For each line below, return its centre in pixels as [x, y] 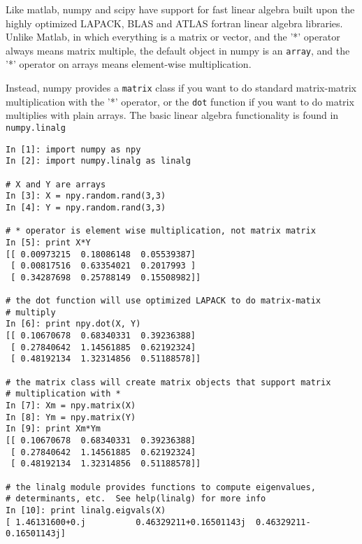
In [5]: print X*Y [48, 242]
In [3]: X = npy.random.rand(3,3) [86, 196]
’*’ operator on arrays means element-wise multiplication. [129, 64]
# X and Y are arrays [56, 184]
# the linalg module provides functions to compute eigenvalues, [161, 487]
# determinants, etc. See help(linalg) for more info [136, 499]
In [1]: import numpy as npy [73, 149]
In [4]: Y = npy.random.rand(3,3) [86, 207]
